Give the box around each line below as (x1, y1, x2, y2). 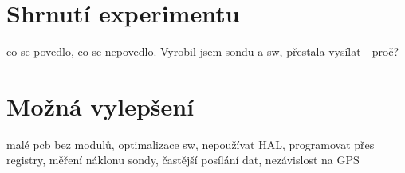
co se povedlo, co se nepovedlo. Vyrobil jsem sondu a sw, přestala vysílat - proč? (6, 43, 399, 60)
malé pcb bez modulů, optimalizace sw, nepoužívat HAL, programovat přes (6, 136, 375, 152)
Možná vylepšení (6, 89, 195, 122)
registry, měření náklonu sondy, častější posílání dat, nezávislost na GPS (6, 151, 360, 168)
